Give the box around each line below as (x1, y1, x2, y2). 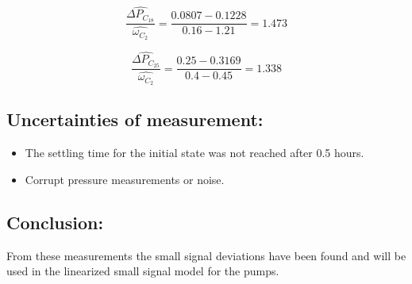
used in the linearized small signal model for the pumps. (6, 263, 279, 279)
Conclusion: (6, 209, 104, 234)
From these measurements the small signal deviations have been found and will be (6, 247, 406, 263)
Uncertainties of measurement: (6, 107, 264, 132)
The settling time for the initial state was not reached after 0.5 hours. (25, 144, 364, 161)
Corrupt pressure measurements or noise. (25, 171, 225, 187)
